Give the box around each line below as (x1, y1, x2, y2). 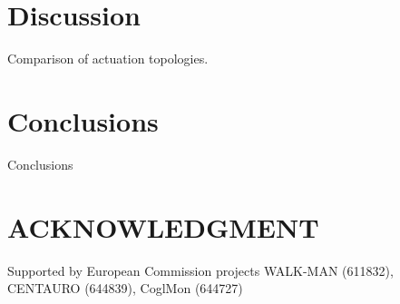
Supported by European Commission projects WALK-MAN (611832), (7, 260, 394, 279)
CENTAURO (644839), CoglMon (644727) (7, 279, 243, 298)
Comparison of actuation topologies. (7, 49, 209, 68)
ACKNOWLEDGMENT (7, 208, 319, 245)
